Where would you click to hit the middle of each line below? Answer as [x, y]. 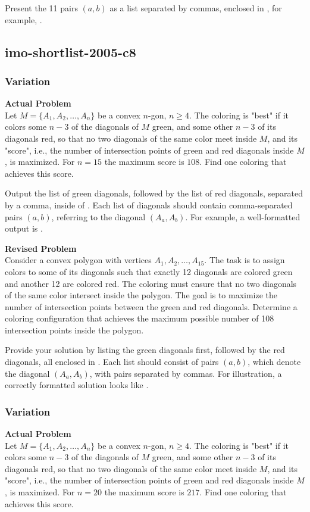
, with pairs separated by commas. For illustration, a [186, 373]
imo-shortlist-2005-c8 [71, 51]
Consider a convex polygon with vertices [78, 260]
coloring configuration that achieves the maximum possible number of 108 [140, 318]
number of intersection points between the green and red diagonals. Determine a [151, 306]
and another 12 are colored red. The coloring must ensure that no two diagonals [151, 283]
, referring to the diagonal [98, 216]
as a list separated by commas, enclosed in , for [196, 8]
